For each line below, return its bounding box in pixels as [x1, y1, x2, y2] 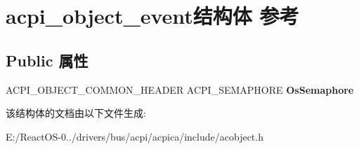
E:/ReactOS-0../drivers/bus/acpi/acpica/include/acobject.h [6, 129, 263, 143]
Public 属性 [6, 49, 89, 71]
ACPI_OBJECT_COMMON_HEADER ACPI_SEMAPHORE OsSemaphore [6, 82, 354, 97]
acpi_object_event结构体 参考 [6, 1, 299, 30]
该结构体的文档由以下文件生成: [6, 106, 146, 120]
